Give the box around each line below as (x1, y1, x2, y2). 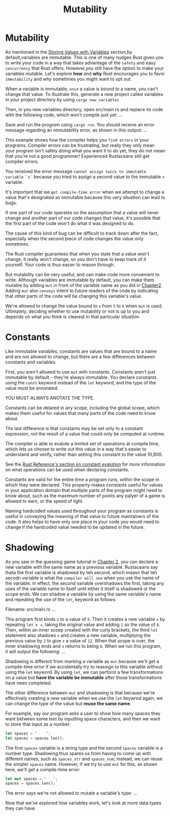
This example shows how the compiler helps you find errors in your (5, 137, 149, 143)
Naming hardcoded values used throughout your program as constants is (5, 508, 159, 514)
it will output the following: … (5, 648, 65, 655)
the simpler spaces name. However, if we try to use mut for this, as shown (5, 761, 157, 767)
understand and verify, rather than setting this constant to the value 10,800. (5, 451, 163, 458)
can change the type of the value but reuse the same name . (5, 700, 131, 706)
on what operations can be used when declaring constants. (5, 466, 129, 473)
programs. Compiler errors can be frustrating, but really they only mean (5, 142, 155, 148)
